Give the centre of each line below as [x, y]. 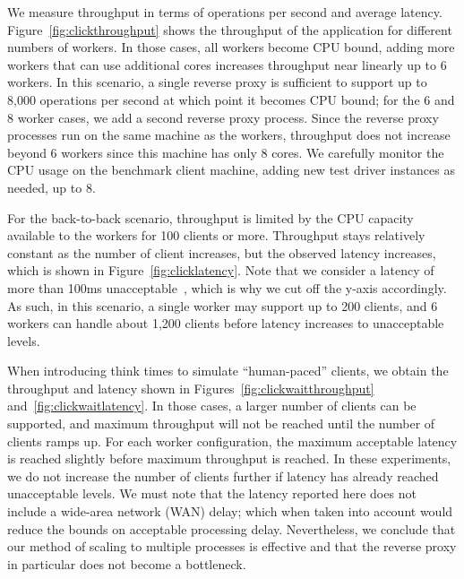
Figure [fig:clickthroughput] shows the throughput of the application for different [230, 29]
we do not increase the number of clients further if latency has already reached [223, 475]
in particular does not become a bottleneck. [127, 563]
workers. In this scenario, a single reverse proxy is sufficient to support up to [217, 82]
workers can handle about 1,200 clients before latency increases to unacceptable [226, 323]
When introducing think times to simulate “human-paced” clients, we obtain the [228, 371]
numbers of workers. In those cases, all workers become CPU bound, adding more [231, 47]
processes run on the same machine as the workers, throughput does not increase [229, 135]
